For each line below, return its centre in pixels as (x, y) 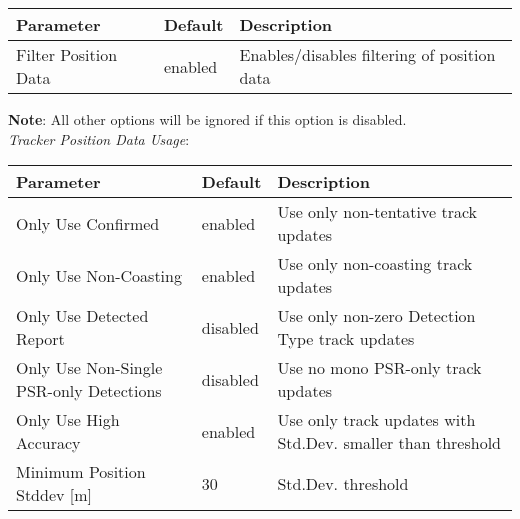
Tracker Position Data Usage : (99, 138)
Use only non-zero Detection (376, 316)
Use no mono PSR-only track (379, 368)
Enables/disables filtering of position (367, 54)
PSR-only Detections (89, 391)
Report (40, 339)
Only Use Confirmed (88, 223)
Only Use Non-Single (89, 368)
